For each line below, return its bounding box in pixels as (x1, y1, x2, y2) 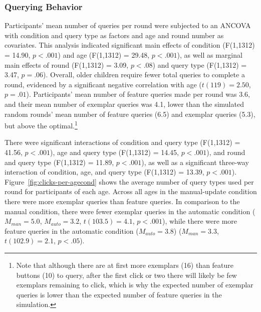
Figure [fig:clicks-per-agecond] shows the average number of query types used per (5, 176, 254, 187)
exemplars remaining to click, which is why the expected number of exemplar (16, 279, 253, 290)
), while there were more (162, 216, 237, 226)
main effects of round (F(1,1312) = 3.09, (5, 59, 129, 70)
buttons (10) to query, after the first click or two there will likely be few (16, 269, 237, 280)
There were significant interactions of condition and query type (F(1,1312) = (5, 137, 240, 147)
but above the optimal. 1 (5, 119, 78, 130)
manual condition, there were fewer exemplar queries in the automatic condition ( (5, 206, 255, 216)
